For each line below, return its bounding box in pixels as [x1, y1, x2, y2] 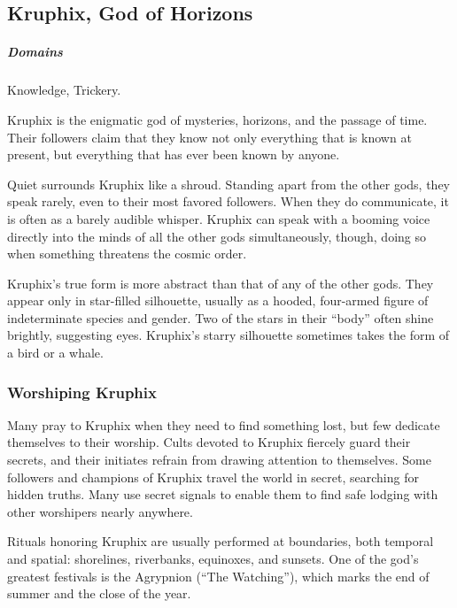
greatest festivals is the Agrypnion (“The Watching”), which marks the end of [7, 566, 430, 585]
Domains [7, 42, 63, 61]
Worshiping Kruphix [7, 381, 157, 403]
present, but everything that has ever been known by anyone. [7, 145, 340, 164]
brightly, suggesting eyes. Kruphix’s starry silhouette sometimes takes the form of [7, 326, 450, 344]
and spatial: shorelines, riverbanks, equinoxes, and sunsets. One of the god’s [7, 550, 419, 568]
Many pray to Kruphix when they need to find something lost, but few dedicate [7, 415, 440, 434]
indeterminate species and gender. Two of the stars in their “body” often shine [7, 308, 434, 327]
